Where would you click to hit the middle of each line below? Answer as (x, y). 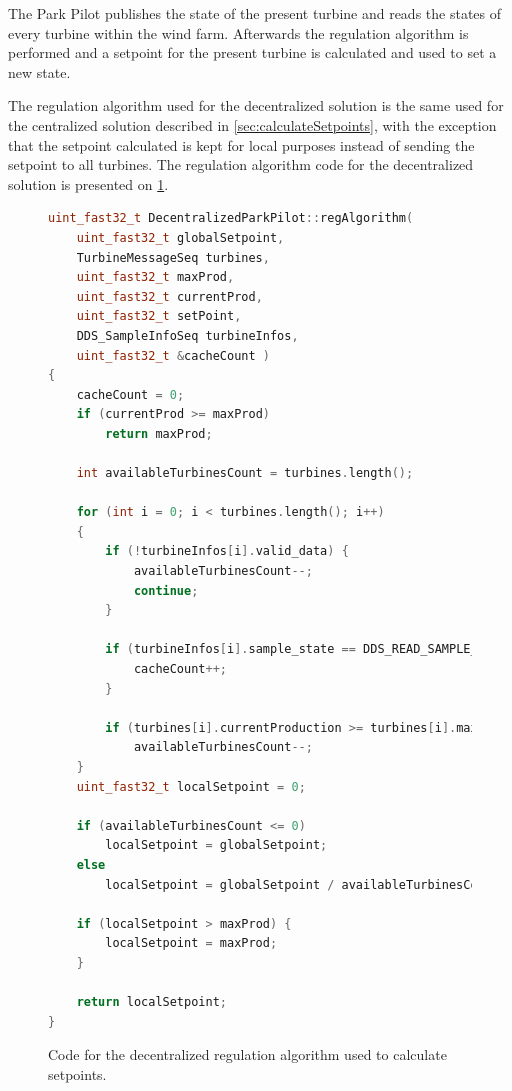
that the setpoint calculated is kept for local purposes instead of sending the (241, 144)
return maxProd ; (159, 433)
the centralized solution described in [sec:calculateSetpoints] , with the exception (252, 124)
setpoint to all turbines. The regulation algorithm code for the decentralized (241, 164)
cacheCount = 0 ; (130, 394)
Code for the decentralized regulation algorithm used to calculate (247, 1054)
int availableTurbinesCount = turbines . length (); (245, 473)
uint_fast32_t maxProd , (155, 277)
